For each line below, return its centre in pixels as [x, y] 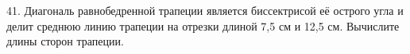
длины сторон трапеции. [65, 41]
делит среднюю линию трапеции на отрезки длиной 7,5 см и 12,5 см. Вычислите [203, 25]
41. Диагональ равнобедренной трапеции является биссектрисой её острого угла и [205, 10]
